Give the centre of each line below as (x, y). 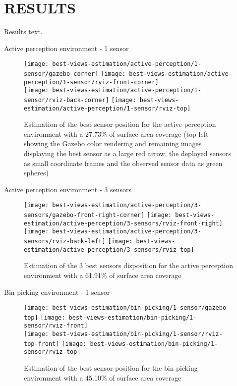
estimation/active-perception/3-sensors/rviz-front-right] (123, 223)
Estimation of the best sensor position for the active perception (120, 124)
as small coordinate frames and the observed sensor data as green (123, 163)
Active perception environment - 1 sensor (66, 48)
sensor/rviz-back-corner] (66, 100)
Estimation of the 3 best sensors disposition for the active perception (129, 265)
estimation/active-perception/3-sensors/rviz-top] (109, 249)
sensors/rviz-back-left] (65, 242)
